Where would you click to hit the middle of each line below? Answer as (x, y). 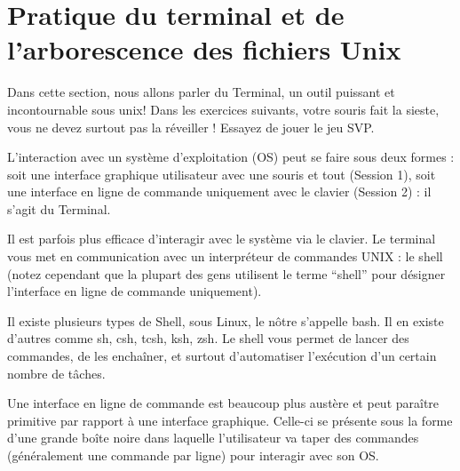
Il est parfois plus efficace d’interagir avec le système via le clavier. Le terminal (222, 239)
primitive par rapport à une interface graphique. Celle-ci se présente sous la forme (230, 420)
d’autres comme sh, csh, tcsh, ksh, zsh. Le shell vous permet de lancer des (208, 338)
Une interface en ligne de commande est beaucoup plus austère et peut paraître (223, 403)
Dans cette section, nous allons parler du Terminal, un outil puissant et (201, 92)
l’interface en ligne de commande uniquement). (135, 291)
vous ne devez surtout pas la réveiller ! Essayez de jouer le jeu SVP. (191, 127)
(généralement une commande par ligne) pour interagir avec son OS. (193, 455)
